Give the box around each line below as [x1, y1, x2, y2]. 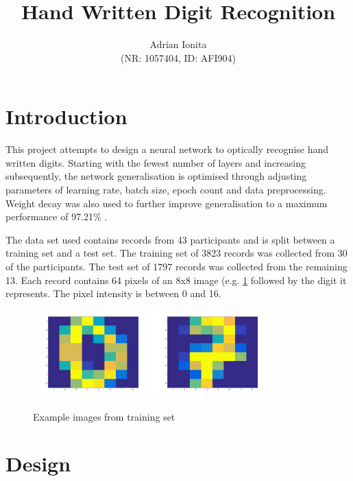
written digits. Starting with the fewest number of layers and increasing [5, 155, 306, 169]
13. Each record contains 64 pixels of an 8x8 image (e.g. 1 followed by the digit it [5, 272, 347, 287]
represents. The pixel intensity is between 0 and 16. [5, 286, 221, 301]
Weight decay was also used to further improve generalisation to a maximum [5, 196, 328, 210]
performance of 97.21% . [5, 209, 108, 224]
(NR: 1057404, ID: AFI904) [121, 50, 236, 64]
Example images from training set [33, 409, 175, 423]
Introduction [5, 102, 127, 130]
